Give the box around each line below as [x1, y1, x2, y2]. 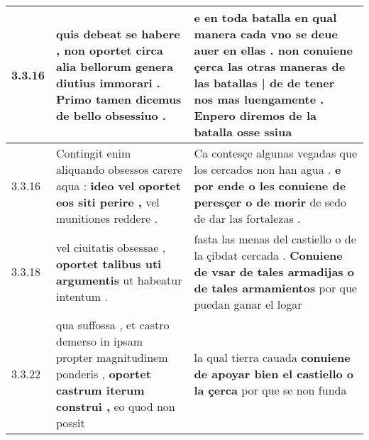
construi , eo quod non [56, 398, 175, 414]
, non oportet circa [56, 42, 163, 58]
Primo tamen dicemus [56, 91, 182, 107]
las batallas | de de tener [194, 75, 335, 91]
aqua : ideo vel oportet [56, 177, 181, 194]
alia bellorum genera [56, 58, 173, 75]
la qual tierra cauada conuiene [194, 349, 351, 365]
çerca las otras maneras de [194, 58, 346, 75]
